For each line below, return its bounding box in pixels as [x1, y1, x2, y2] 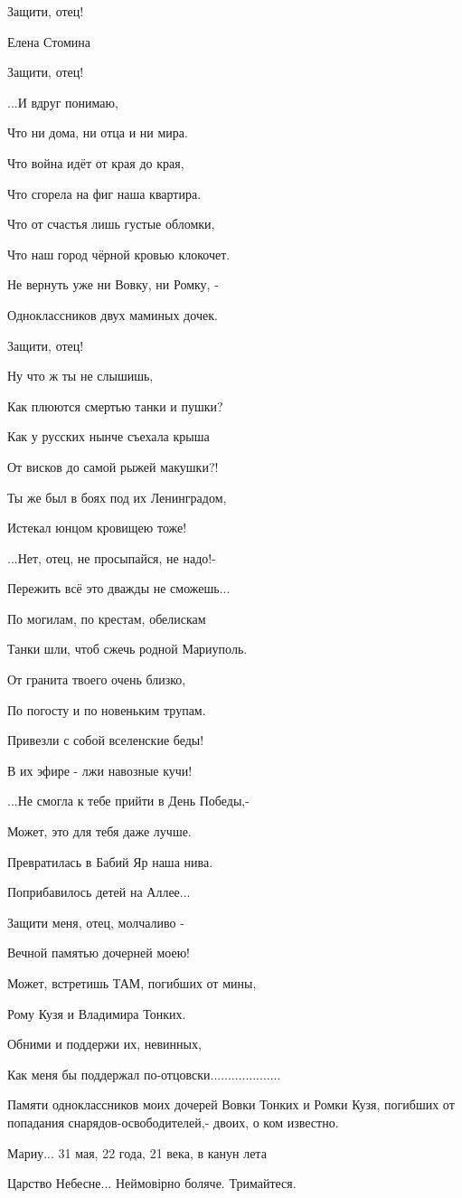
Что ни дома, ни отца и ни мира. [7, 123, 188, 142]
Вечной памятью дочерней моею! [7, 943, 190, 962]
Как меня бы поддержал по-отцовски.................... [7, 1064, 281, 1083]
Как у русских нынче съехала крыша [7, 427, 210, 446]
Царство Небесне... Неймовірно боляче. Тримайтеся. [7, 1174, 297, 1193]
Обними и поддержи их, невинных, [7, 1034, 202, 1053]
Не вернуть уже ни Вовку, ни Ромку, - [7, 275, 219, 294]
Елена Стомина [7, 32, 90, 51]
